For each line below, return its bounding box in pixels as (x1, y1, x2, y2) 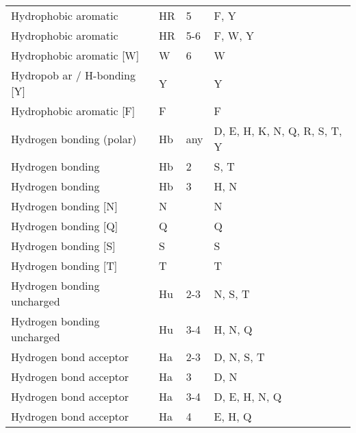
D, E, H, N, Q (214, 388, 282, 404)
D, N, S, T (214, 349, 265, 364)
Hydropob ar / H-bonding (11, 67, 136, 83)
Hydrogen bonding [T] (11, 258, 118, 273)
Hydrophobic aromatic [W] (11, 47, 140, 63)
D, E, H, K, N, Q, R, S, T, (214, 123, 342, 138)
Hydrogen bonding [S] (11, 238, 116, 253)
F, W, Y (214, 27, 255, 43)
